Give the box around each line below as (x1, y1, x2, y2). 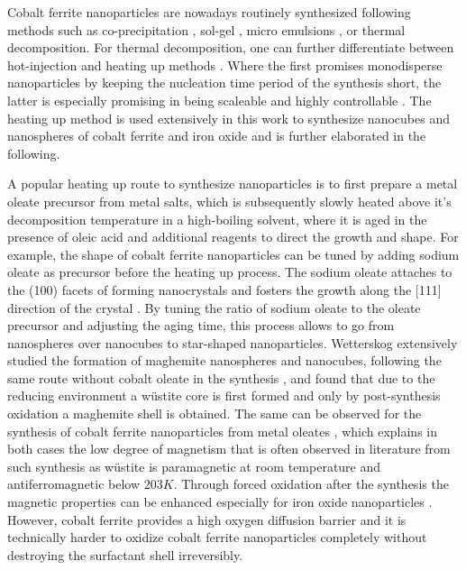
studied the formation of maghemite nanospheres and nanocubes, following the (7, 351, 442, 370)
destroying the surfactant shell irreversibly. (7, 545, 243, 564)
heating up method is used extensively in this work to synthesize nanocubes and (7, 108, 450, 127)
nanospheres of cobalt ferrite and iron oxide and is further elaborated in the (7, 126, 426, 145)
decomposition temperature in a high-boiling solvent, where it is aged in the (7, 209, 427, 228)
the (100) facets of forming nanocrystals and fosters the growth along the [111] (7, 280, 442, 299)
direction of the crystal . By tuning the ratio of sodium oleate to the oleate (7, 298, 421, 317)
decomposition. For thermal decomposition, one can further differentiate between (7, 38, 454, 57)
